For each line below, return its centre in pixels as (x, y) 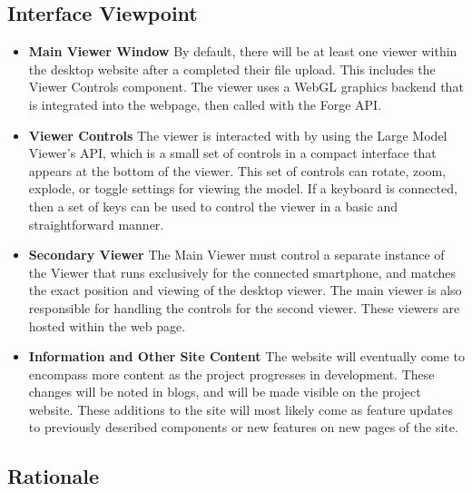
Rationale (53, 476)
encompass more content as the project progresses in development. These (231, 374)
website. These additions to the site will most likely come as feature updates (241, 409)
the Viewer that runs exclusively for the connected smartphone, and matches (242, 272)
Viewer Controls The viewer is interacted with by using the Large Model (238, 135)
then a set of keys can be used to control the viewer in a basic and (213, 206)
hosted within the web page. (107, 325)
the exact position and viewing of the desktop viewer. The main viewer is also (245, 290)
